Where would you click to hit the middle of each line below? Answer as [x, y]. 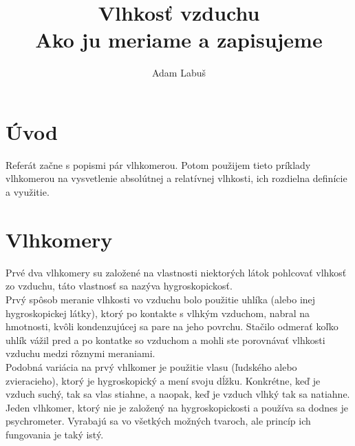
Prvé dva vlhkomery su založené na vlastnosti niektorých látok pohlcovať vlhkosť [176, 272]
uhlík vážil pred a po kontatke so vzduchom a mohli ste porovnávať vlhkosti [165, 339]
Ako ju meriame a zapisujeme [179, 40]
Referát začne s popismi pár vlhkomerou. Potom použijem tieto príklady [158, 164]
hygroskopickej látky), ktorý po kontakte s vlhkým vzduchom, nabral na [158, 313]
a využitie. [28, 192]
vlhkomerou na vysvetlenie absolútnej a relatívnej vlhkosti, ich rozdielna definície [176, 178]
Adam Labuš [179, 73]
